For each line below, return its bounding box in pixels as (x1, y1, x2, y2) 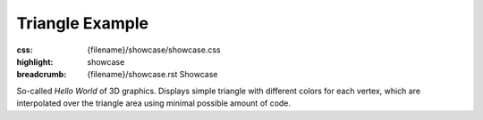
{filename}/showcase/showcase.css (87, 44, 221, 55)
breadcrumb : (16, 69, 67, 80)
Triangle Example (16, 13, 149, 33)
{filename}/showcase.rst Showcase (87, 69, 218, 80)
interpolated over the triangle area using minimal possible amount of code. (16, 98, 291, 108)
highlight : (16, 56, 54, 67)
